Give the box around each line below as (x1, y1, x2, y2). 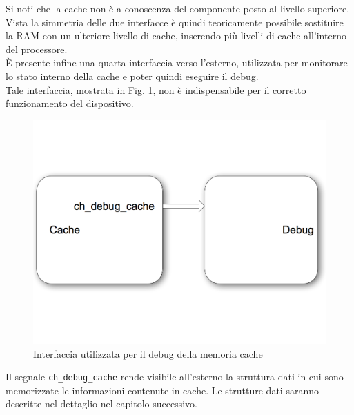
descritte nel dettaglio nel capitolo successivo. (6, 396, 197, 411)
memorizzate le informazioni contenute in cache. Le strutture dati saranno (6, 383, 319, 397)
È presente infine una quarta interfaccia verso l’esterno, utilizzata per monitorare (6, 55, 348, 70)
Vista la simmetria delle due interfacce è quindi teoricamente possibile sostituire (6, 15, 344, 29)
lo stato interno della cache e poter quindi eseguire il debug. (6, 68, 259, 83)
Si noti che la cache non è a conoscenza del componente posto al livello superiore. (6, 1, 350, 15)
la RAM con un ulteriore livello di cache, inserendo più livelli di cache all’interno (6, 28, 346, 43)
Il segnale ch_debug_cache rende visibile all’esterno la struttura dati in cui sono (6, 369, 344, 384)
